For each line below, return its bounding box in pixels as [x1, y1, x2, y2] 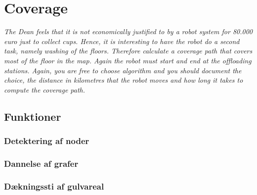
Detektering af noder [4, 134, 89, 146]
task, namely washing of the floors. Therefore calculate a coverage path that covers [4, 46, 253, 56]
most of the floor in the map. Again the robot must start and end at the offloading [4, 55, 252, 65]
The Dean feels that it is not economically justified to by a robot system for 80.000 [4, 26, 253, 37]
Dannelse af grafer [4, 157, 79, 169]
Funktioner [4, 108, 61, 124]
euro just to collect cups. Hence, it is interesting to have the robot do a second [4, 36, 240, 46]
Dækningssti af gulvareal [4, 180, 104, 192]
